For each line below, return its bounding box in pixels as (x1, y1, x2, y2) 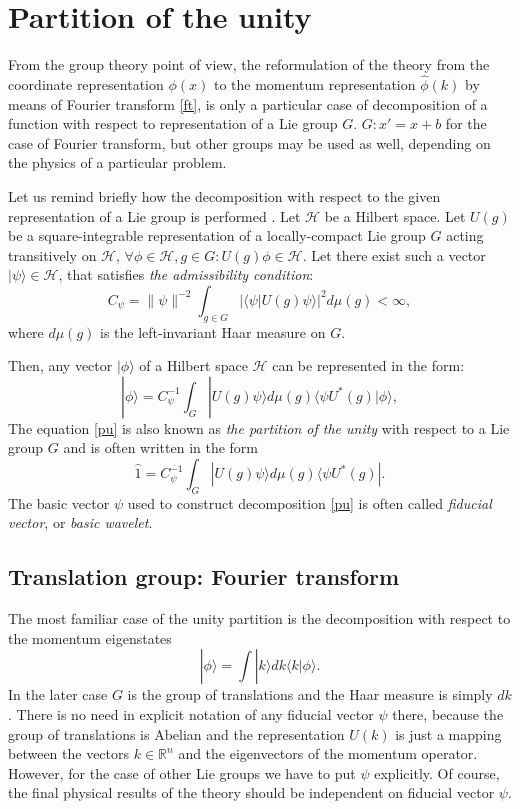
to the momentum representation (213, 73, 416, 94)
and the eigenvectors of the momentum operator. (178, 743, 478, 764)
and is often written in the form (63, 437, 259, 458)
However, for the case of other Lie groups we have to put (8, 762, 356, 783)
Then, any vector (8, 355, 113, 376)
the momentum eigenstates (8, 627, 172, 648)
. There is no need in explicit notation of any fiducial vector (8, 704, 374, 725)
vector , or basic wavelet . (8, 512, 153, 533)
